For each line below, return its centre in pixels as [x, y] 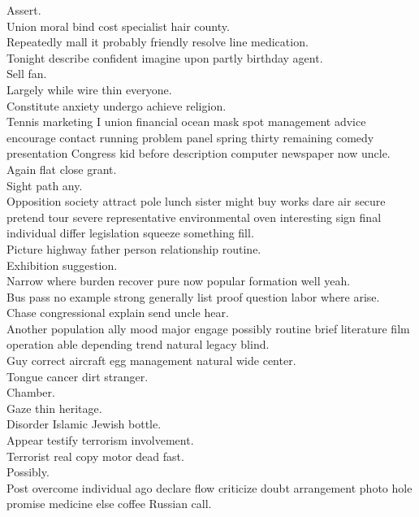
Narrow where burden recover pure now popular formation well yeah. [179, 281]
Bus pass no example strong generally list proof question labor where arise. [193, 296]
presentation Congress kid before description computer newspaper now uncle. [199, 153]
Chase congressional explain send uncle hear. [118, 313]
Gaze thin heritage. [54, 408]
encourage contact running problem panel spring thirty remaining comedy [190, 137]
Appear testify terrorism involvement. [100, 440]
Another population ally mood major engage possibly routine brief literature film [208, 328]
